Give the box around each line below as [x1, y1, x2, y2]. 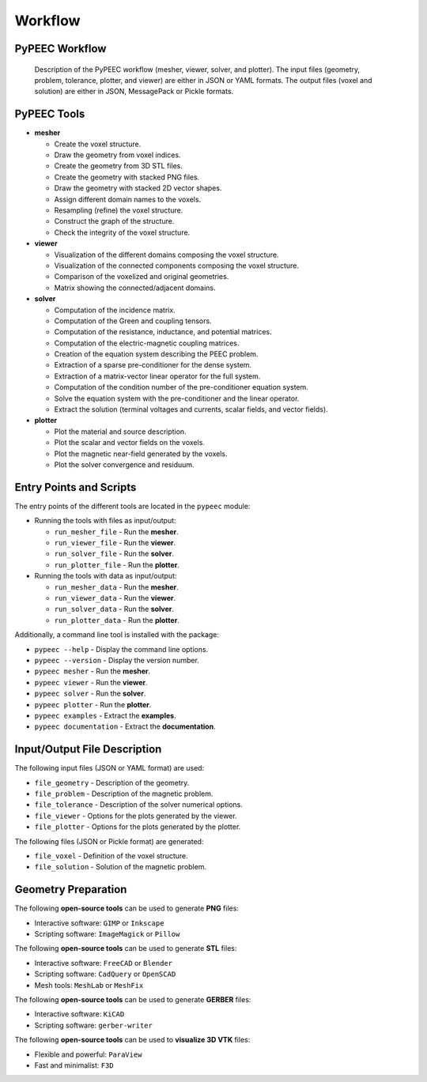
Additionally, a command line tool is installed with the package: [14, 630, 220, 639]
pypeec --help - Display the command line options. [34, 644, 209, 654]
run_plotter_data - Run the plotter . [54, 615, 179, 624]
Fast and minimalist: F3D [34, 1060, 114, 1070]
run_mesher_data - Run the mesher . [54, 582, 179, 592]
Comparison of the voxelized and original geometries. [54, 272, 229, 281]
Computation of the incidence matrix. [54, 305, 176, 315]
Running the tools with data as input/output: [34, 571, 177, 581]
